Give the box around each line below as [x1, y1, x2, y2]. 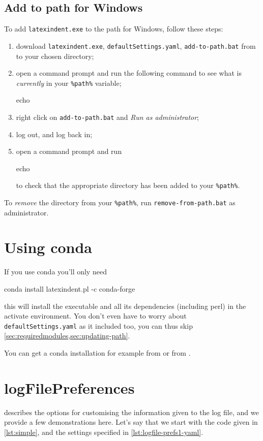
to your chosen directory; [16, 50, 94, 61]
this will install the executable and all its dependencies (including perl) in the [4, 300, 246, 311]
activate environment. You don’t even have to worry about [4, 310, 187, 321]
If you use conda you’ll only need [4, 266, 107, 277]
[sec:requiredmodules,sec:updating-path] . [4, 330, 130, 341]
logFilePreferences [4, 377, 135, 398]
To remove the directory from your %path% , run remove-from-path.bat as [4, 197, 236, 208]
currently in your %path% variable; [16, 77, 122, 88]
